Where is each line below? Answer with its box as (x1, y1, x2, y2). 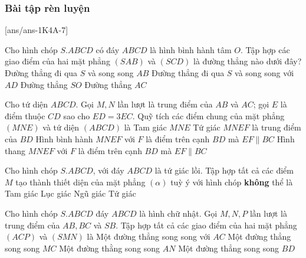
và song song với (235, 67, 294, 79)
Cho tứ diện (5, 98, 48, 110)
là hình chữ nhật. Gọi (139, 207, 218, 219)
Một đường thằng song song (59, 241, 160, 254)
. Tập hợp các (241, 43, 290, 55)
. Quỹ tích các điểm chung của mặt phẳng (132, 109, 285, 122)
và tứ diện (42, 121, 80, 133)
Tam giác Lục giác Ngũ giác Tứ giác (5, 187, 136, 200)
